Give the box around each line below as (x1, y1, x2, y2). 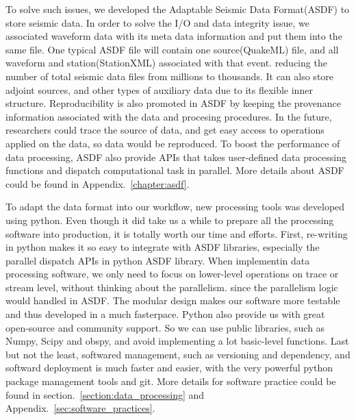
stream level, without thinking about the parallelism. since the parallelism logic (5, 280, 338, 294)
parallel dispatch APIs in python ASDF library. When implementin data (5, 253, 310, 267)
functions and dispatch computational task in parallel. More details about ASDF (5, 163, 344, 177)
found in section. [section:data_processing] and (5, 387, 205, 402)
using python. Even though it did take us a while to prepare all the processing (5, 212, 334, 227)
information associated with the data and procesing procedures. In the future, (5, 109, 332, 123)
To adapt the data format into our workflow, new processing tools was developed (5, 199, 345, 214)
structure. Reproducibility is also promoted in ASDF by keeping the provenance (5, 96, 341, 110)
